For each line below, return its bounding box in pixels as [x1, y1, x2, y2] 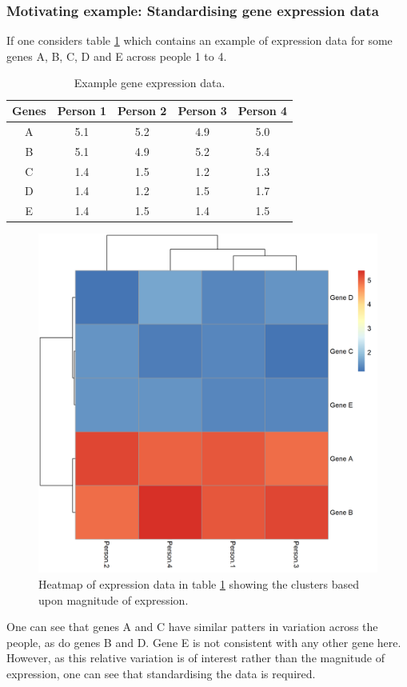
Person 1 [57, 102, 107, 118]
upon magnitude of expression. [38, 591, 189, 608]
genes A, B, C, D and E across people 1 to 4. [6, 47, 227, 64]
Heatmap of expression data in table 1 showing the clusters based [38, 575, 360, 592]
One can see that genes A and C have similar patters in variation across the [6, 618, 378, 635]
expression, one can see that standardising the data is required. [6, 665, 316, 681]
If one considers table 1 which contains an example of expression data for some [6, 32, 393, 49]
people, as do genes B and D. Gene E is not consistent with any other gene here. [6, 633, 401, 650]
